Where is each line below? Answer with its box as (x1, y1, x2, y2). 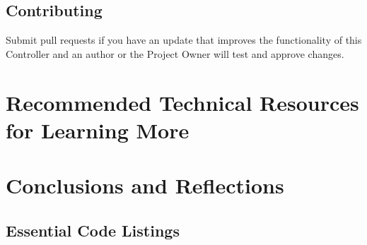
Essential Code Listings (6, 219, 180, 241)
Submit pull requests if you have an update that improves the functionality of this (6, 32, 362, 47)
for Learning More (6, 115, 190, 144)
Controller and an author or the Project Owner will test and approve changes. (6, 46, 344, 61)
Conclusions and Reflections (6, 171, 284, 200)
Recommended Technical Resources (6, 88, 359, 116)
